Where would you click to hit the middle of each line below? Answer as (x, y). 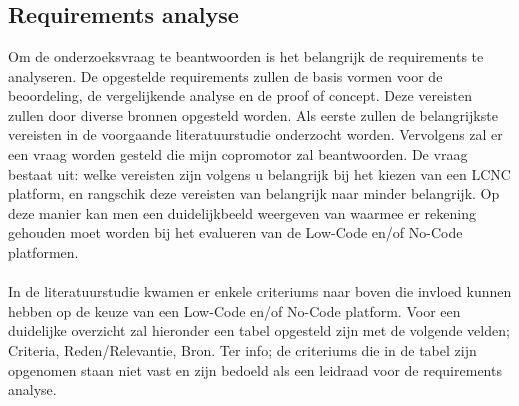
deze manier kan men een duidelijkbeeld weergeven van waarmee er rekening (242, 212)
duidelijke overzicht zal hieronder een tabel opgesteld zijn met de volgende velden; (259, 330)
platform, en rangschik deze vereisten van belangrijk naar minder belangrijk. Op (254, 193)
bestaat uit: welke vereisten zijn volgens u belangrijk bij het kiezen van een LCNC (259, 173)
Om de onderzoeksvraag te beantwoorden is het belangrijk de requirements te (246, 56)
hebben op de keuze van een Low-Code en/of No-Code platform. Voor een (234, 310)
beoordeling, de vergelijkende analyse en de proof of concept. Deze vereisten (240, 95)
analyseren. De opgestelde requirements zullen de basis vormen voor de (225, 75)
